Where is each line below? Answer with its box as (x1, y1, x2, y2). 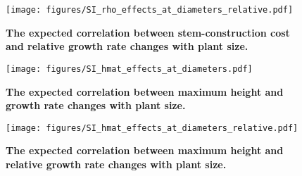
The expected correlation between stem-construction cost (6, 25, 290, 39)
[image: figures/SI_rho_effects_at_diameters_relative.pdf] (6, 5, 294, 15)
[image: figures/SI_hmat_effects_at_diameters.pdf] (6, 63, 253, 74)
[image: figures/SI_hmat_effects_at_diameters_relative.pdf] (6, 122, 298, 133)
